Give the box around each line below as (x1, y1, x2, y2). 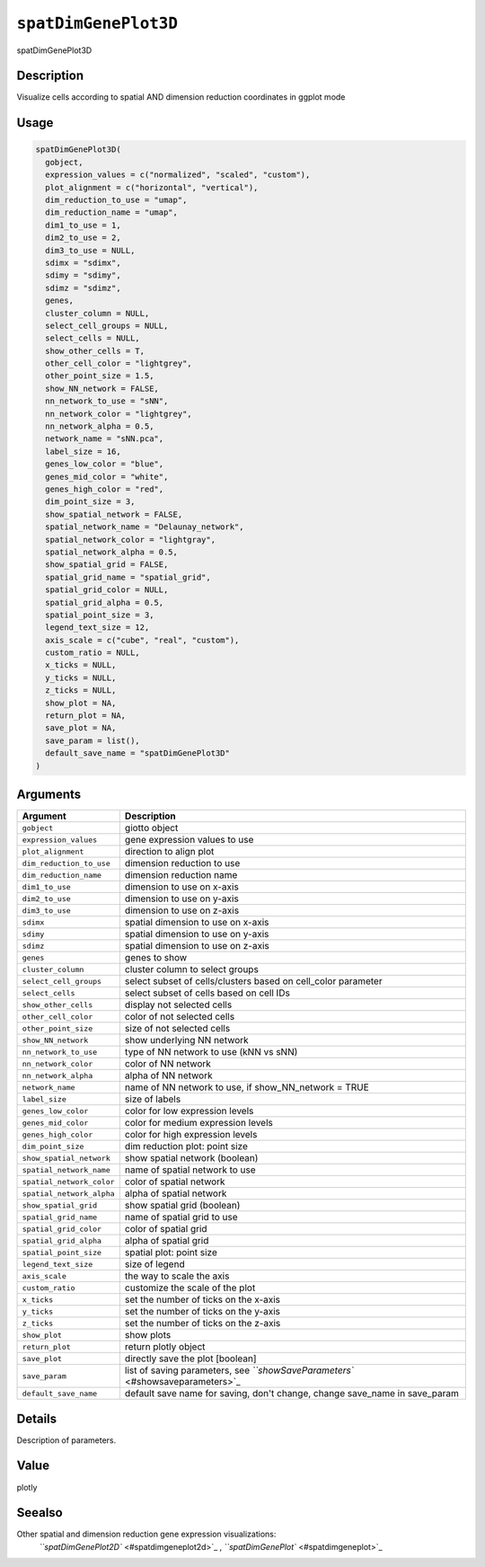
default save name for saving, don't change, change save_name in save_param (124, 1387, 460, 1400)
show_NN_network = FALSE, (45, 383, 159, 394)
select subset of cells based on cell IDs (124, 987, 291, 999)
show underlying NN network (124, 1034, 249, 1047)
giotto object (124, 822, 179, 835)
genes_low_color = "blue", (45, 459, 164, 469)
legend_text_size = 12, (45, 623, 150, 633)
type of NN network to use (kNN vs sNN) (124, 1046, 298, 1058)
